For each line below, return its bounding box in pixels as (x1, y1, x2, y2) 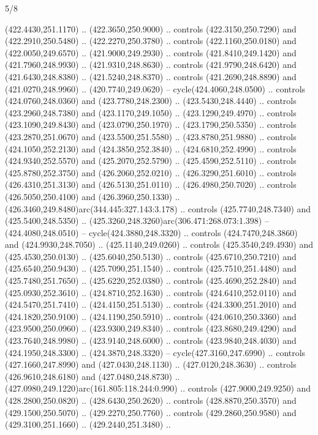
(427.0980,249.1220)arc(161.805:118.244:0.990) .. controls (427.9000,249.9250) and (5, 382, 311, 395)
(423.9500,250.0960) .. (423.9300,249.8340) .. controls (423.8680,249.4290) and (5, 322, 297, 335)
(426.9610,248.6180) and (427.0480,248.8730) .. (5, 370, 180, 382)
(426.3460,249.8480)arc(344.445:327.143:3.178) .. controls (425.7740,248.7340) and (5, 202, 311, 215)
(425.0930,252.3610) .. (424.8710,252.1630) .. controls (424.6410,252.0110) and (5, 286, 297, 299)
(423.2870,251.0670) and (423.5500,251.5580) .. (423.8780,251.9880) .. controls (5, 130, 297, 143)
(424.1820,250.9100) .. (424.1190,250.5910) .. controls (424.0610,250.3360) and (5, 310, 297, 322)
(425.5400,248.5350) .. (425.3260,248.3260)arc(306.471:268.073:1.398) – (5, 214, 269, 227)
